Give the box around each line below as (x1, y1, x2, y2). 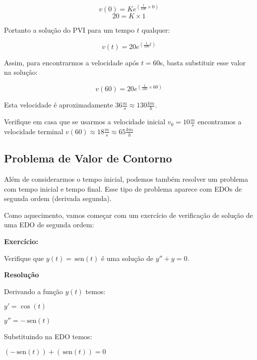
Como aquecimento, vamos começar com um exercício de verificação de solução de (4, 209, 253, 220)
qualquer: (141, 24, 170, 35)
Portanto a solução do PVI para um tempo (4, 24, 135, 35)
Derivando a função (4, 286, 63, 296)
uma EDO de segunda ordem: (4, 219, 94, 230)
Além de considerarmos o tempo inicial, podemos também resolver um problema (4, 173, 249, 184)
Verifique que (4, 253, 44, 263)
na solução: (4, 67, 38, 77)
